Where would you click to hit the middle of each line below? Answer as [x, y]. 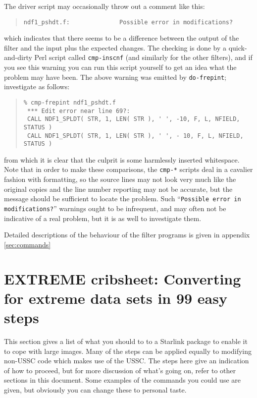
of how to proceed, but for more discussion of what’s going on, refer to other [120, 370]
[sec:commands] [27, 244]
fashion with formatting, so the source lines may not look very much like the [120, 179]
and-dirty [18, 57]
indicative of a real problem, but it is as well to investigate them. [103, 218]
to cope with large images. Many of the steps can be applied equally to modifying [128, 351]
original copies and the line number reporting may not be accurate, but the [118, 189]
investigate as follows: [37, 86]
